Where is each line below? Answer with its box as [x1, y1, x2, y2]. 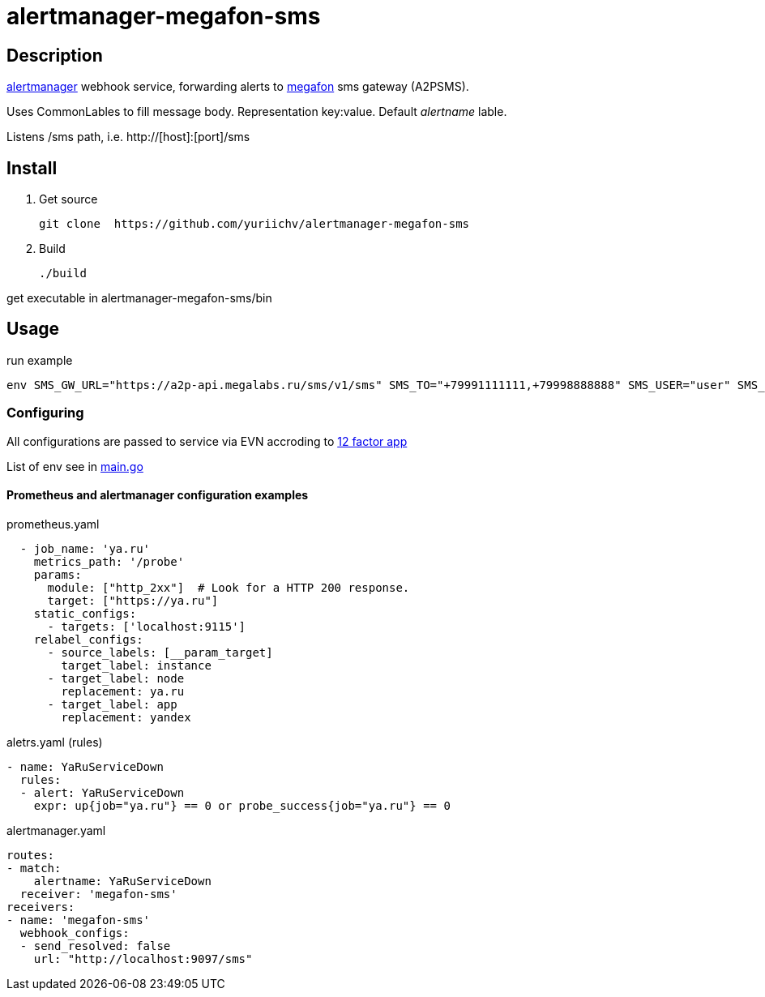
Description [6, 45, 103, 66]
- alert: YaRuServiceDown [19, 785, 185, 799]
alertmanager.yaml [6, 823, 106, 837]
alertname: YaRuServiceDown [33, 874, 212, 888]
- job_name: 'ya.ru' [19, 541, 151, 555]
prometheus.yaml [6, 516, 100, 531]
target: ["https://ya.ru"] [47, 593, 219, 607]
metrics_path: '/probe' [33, 554, 185, 568]
